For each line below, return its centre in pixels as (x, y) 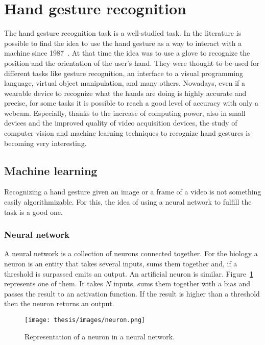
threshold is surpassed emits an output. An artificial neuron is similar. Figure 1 (129, 273)
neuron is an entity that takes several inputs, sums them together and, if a (121, 264)
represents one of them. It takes (54, 284)
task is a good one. (33, 212)
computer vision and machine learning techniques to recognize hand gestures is (127, 133)
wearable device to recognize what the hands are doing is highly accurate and (125, 93)
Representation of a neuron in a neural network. (100, 336)
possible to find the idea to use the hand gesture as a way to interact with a (123, 43)
